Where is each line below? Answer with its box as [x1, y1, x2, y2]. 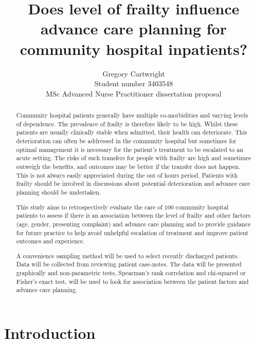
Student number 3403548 [94, 78, 173, 89]
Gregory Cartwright [102, 68, 165, 79]
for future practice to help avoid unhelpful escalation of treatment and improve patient [16, 228, 249, 237]
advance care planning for [41, 18, 227, 39]
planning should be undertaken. [16, 187, 101, 196]
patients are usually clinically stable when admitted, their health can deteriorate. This [16, 128, 247, 137]
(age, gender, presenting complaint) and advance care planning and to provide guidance [16, 219, 251, 228]
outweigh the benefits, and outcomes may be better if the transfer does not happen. [16, 162, 241, 171]
